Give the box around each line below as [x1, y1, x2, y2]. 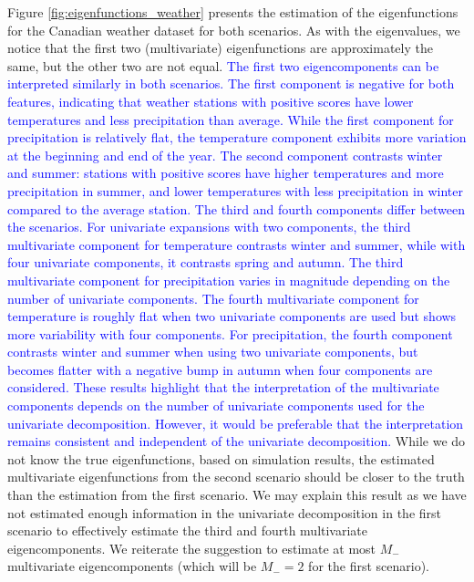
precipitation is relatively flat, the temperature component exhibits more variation [7, 128, 467, 147]
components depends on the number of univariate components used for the [7, 396, 425, 415]
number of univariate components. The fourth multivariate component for [7, 288, 419, 307]
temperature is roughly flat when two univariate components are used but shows [7, 307, 457, 326]
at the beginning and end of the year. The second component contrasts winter [7, 145, 443, 164]
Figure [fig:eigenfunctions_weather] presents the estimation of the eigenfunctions [7, 3, 459, 21]
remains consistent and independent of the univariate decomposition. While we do [7, 431, 466, 451]
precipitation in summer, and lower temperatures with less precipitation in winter [7, 181, 463, 200]
